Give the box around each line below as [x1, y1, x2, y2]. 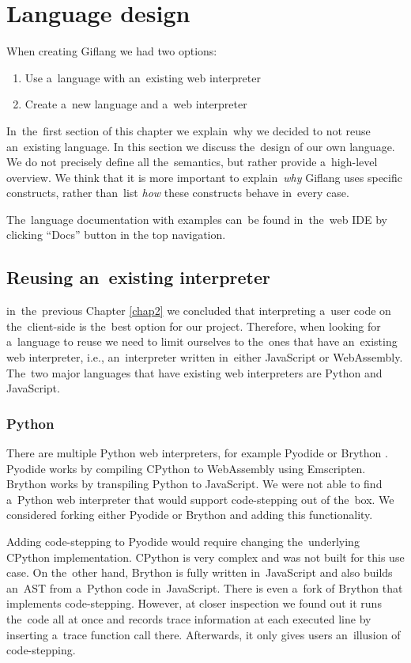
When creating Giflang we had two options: [6, 43, 217, 59]
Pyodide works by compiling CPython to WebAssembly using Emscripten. [6, 460, 366, 476]
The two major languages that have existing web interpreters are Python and [6, 364, 383, 381]
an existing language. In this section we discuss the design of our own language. [6, 138, 395, 154]
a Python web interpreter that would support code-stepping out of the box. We [6, 491, 394, 507]
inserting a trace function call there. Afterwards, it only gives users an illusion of [6, 626, 401, 642]
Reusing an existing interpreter [6, 265, 270, 290]
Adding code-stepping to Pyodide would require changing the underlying [6, 533, 360, 550]
